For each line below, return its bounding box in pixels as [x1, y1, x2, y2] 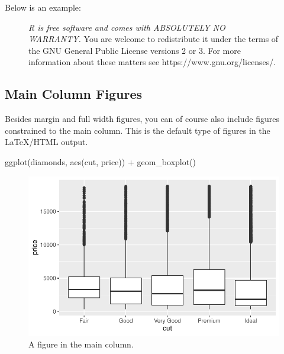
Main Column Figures [5, 85, 143, 103]
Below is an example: [5, 1, 81, 13]
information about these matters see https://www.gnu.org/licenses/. [28, 56, 276, 68]
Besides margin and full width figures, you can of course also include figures [5, 112, 279, 125]
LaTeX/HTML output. [5, 136, 88, 148]
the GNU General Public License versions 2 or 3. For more [28, 44, 241, 56]
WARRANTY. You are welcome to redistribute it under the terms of [28, 33, 279, 45]
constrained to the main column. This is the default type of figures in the [5, 124, 270, 136]
